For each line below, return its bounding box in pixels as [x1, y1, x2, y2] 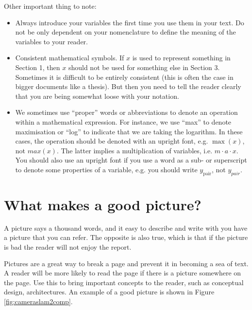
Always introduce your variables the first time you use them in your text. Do [15, 17, 244, 27]
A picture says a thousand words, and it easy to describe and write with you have [4, 222, 248, 233]
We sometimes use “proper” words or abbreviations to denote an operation [15, 107, 238, 117]
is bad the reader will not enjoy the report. [4, 242, 132, 252]
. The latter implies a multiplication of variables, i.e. [56, 145, 213, 155]
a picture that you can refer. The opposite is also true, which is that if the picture [4, 232, 248, 242]
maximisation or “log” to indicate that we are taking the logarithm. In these [15, 126, 243, 136]
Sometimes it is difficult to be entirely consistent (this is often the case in [15, 72, 234, 82]
